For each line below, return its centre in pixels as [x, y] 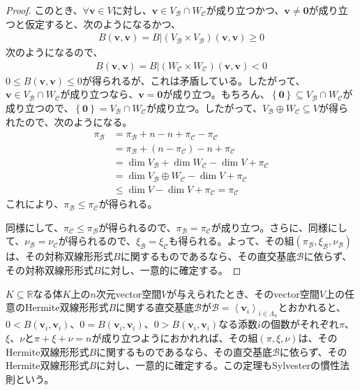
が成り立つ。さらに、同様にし [279, 227]
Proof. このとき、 [44, 10]
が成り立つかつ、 [245, 10]
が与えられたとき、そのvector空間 [243, 293]
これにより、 [35, 204]
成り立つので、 [40, 108]
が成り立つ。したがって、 [204, 108]
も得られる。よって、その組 [231, 241]
